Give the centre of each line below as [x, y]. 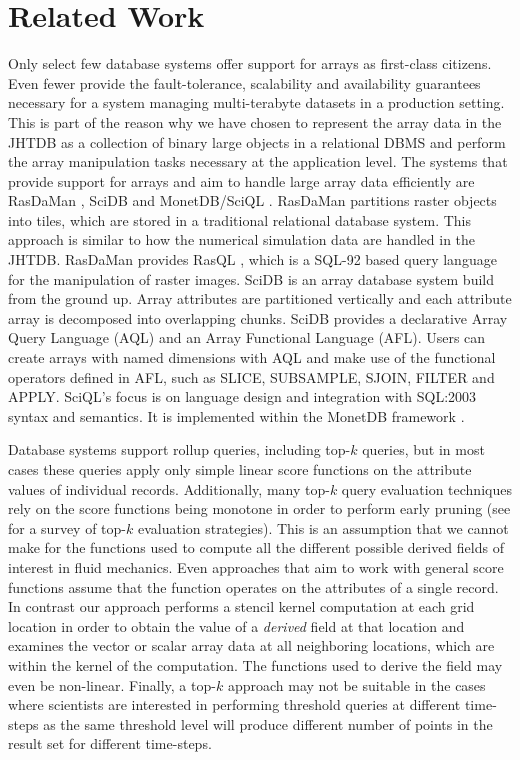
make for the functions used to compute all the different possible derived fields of [256, 547]
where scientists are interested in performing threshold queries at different [234, 704]
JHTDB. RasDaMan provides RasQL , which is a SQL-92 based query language [252, 259]
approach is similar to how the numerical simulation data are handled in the [242, 239]
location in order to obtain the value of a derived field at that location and [236, 625]
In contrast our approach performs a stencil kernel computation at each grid [241, 606]
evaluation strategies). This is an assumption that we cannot [323, 527]
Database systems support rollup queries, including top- [179, 449]
